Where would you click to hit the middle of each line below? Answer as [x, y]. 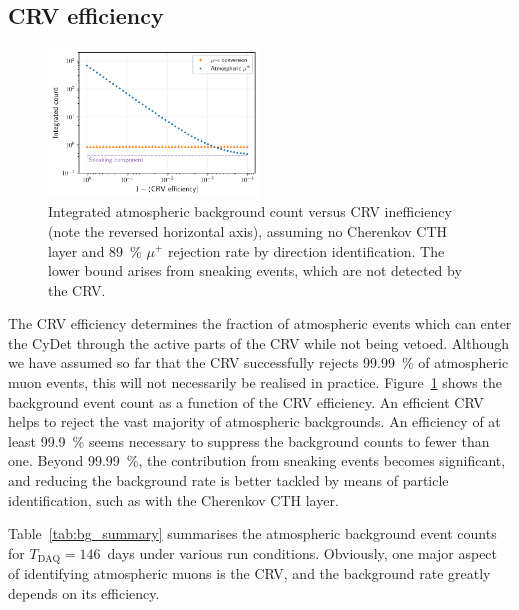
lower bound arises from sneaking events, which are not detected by [255, 270]
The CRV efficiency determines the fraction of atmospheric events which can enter [260, 323]
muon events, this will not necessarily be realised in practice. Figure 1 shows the [255, 382]
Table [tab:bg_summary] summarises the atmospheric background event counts [252, 533]
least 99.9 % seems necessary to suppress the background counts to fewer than [249, 440]
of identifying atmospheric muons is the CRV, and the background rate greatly [249, 573]
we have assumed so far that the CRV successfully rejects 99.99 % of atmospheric [258, 362]
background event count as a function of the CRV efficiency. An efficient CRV [246, 401]
